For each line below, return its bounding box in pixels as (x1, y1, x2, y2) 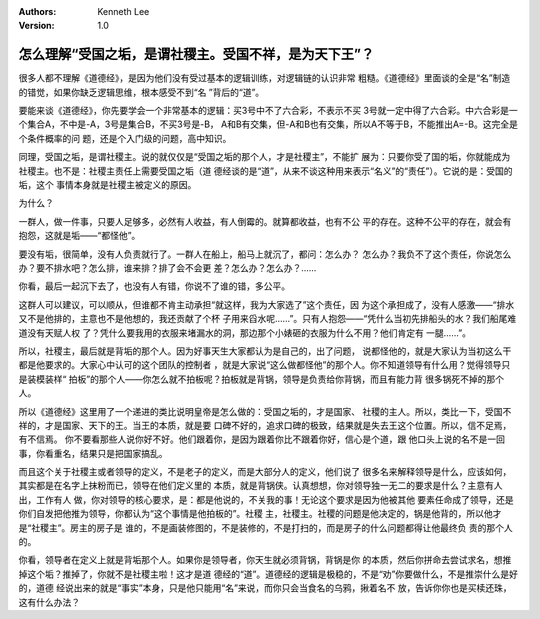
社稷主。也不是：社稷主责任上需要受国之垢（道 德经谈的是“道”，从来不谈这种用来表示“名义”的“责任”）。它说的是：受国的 (18, 165, 513, 177)
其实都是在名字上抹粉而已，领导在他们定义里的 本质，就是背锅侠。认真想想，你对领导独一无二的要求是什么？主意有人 (18, 480, 503, 492)
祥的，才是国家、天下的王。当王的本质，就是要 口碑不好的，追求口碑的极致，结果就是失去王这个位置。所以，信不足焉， (18, 419, 512, 431)
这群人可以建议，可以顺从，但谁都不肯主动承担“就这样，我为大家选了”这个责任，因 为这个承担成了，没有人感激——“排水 (18, 298, 515, 310)
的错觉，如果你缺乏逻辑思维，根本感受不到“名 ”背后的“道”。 (18, 86, 265, 98)
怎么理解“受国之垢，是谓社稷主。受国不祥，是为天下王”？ (18, 46, 375, 63)
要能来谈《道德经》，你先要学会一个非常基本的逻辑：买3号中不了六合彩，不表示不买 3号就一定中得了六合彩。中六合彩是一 (18, 105, 519, 117)
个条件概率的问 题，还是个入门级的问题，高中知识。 (18, 132, 232, 144)
